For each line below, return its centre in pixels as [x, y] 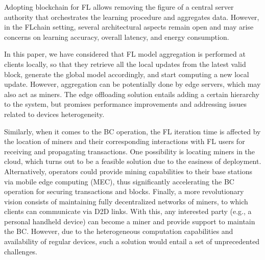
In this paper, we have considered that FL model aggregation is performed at [125, 54]
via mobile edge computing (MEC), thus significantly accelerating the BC [119, 181]
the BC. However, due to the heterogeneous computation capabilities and [119, 231]
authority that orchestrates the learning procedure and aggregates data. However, [132, 17]
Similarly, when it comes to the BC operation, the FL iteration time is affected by [132, 131]
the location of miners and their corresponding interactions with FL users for [125, 141]
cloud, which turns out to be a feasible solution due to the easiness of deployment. [133, 161]
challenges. [21, 251]
